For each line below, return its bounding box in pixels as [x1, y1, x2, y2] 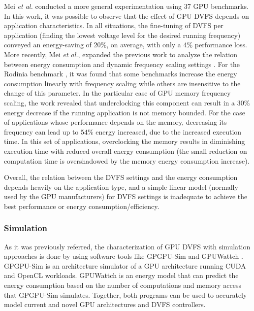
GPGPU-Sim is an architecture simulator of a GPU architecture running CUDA [4, 260, 246, 271]
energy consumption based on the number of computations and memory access [4, 280, 241, 290]
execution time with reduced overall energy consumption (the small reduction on [4, 145, 247, 156]
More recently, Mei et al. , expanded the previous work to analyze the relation [4, 49, 237, 59]
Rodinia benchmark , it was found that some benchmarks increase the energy [4, 69, 237, 79]
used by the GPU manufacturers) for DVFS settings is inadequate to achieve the [4, 191, 248, 202]
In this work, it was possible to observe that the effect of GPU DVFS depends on [4, 10, 249, 21]
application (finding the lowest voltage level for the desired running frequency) [4, 30, 241, 40]
